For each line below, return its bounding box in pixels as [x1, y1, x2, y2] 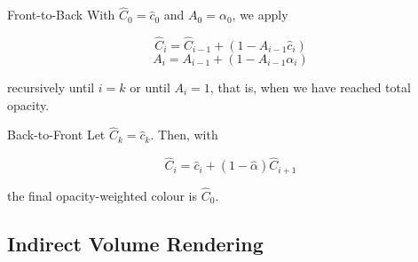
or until [130, 78, 170, 97]
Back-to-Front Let [7, 125, 106, 144]
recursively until [7, 78, 95, 97]
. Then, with [150, 125, 218, 144]
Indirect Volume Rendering [7, 229, 264, 257]
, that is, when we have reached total [209, 78, 411, 97]
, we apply [232, 5, 288, 24]
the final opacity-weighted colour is [7, 186, 198, 204]
